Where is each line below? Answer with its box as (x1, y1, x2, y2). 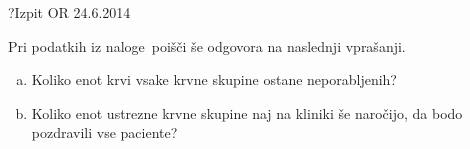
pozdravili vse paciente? (31, 122, 178, 143)
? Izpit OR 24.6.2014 (8, 2, 131, 22)
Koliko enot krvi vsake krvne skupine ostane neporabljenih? (31, 69, 397, 90)
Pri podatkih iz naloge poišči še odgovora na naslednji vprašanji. (8, 35, 406, 56)
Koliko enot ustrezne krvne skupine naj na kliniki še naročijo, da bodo (31, 102, 463, 123)
